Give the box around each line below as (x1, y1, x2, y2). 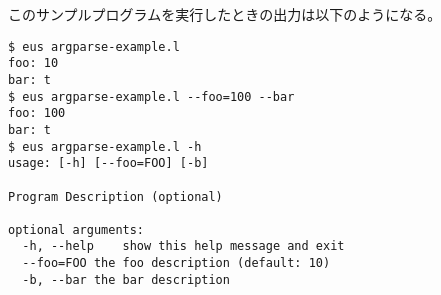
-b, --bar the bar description (22, 272, 230, 287)
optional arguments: (8, 222, 145, 237)
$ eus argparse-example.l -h (8, 139, 202, 154)
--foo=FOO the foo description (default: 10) (22, 256, 331, 271)
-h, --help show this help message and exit (22, 239, 345, 254)
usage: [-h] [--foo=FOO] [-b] (8, 156, 209, 171)
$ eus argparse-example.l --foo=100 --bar (8, 89, 295, 104)
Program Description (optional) (8, 189, 223, 204)
